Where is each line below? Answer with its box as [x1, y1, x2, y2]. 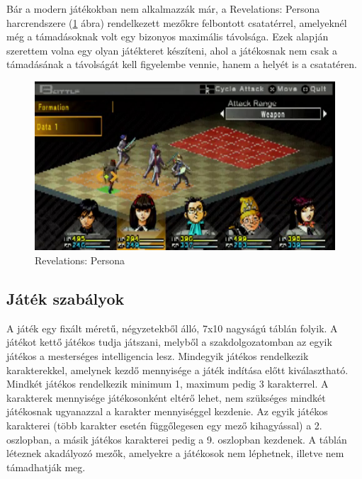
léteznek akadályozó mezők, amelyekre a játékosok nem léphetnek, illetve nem [6, 446, 344, 461]
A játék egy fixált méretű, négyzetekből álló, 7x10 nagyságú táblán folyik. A [6, 320, 338, 335]
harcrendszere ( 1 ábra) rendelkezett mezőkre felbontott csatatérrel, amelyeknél [6, 15, 347, 30]
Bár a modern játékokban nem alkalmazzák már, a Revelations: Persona [6, 1, 320, 16]
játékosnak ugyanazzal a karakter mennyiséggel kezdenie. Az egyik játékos [6, 404, 328, 419]
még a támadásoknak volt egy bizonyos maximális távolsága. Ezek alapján [6, 29, 329, 44]
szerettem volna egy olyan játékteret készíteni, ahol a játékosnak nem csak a [6, 43, 337, 57]
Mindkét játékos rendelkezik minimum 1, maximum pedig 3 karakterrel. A [6, 376, 329, 391]
